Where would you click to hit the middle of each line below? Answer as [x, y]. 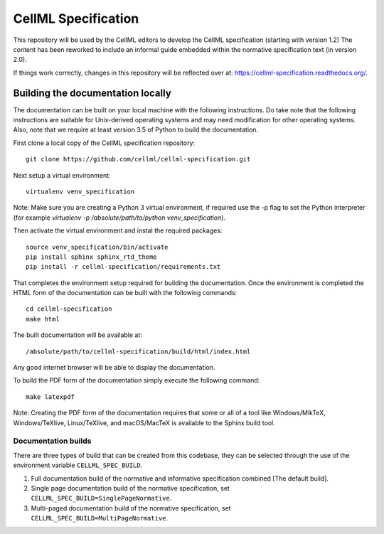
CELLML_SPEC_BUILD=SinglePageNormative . [101, 498]
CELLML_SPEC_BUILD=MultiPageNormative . [100, 518]
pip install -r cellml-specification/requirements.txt [123, 267]
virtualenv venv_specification [80, 191]
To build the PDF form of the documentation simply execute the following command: [137, 380]
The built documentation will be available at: [78, 335]
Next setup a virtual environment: [62, 175]
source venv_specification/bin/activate [97, 247]
